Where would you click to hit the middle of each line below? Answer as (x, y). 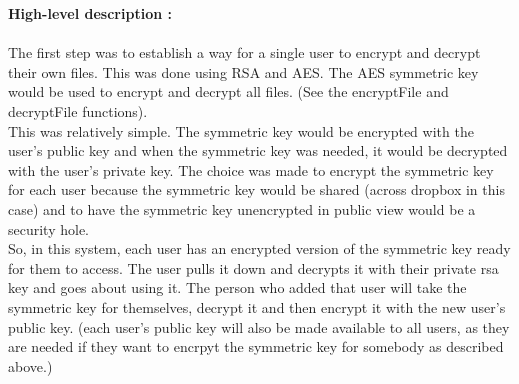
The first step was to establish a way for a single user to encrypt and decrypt (244, 52)
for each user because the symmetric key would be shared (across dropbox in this (256, 189)
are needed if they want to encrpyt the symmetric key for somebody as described (256, 346)
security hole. (49, 228)
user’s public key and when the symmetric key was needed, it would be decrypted (258, 150)
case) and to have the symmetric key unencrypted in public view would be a (242, 208)
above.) (30, 365)
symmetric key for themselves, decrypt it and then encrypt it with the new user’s (257, 306)
